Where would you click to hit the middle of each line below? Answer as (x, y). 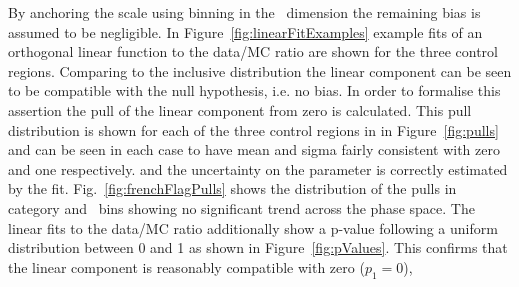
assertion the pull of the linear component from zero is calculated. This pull (240, 109)
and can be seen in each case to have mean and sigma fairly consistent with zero (254, 149)
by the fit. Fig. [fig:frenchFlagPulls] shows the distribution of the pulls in (232, 188)
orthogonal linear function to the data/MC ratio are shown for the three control (253, 51)
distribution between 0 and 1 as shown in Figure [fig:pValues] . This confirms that (258, 247)
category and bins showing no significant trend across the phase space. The (241, 207)
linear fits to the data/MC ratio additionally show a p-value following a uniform (253, 227)
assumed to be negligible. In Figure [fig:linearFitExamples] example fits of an (245, 31)
